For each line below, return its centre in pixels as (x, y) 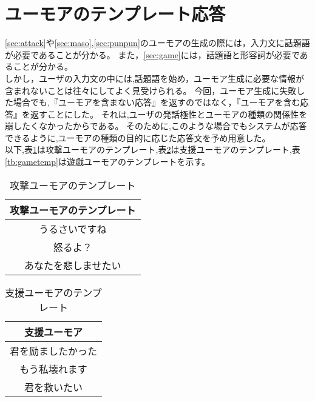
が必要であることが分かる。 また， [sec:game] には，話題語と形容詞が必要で (152, 54)
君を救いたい (54, 387)
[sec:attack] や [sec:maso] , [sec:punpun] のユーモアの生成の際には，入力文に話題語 (157, 43)
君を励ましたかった (54, 350)
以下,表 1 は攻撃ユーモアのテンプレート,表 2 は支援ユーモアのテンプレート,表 (153, 149)
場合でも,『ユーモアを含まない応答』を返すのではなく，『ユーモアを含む (157, 102)
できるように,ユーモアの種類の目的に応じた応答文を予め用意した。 (138, 137)
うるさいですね (73, 229)
